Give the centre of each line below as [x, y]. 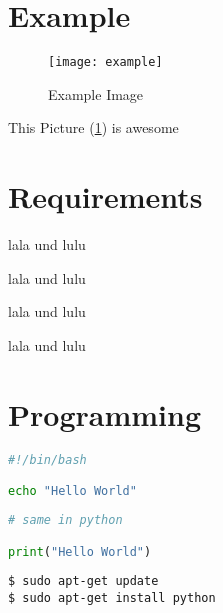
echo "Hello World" [72, 491]
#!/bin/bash [47, 459]
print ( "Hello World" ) [80, 551]
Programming [104, 413]
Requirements [105, 196]
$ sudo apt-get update [83, 581]
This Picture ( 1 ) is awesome [93, 127]
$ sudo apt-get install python [112, 598]
